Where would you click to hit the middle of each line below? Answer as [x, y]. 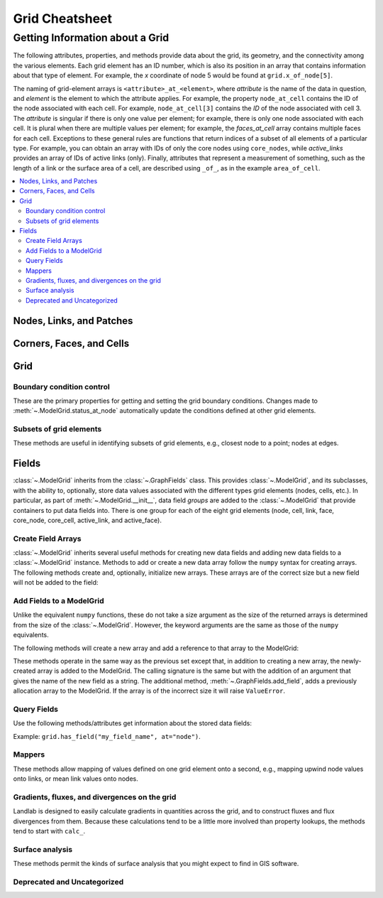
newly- [351, 661]
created [24, 671]
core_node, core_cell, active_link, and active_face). [88, 520]
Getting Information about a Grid [91, 38]
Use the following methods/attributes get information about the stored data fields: [132, 723]
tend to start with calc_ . [49, 831]
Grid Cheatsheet [63, 18]
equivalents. [31, 635]
